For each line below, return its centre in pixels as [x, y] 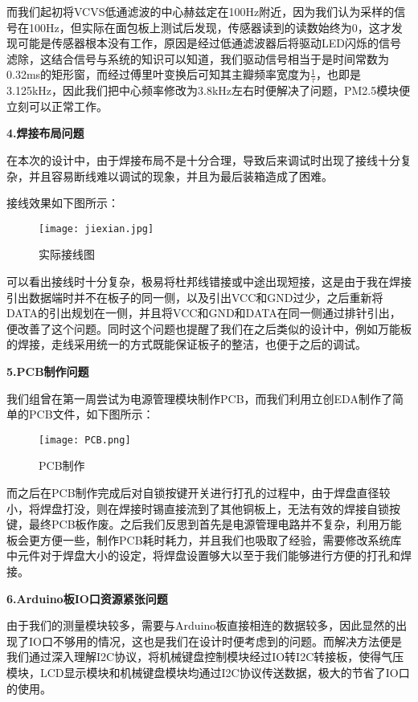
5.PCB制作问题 [48, 371]
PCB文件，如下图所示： [91, 414]
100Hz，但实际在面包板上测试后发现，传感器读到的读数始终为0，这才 [210, 27]
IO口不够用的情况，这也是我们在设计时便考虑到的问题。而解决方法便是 [215, 641]
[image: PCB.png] [85, 440]
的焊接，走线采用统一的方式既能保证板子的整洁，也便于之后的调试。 [186, 344]
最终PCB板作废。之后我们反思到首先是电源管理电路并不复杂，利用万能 [215, 524]
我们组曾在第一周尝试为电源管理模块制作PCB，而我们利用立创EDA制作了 [199, 398]
